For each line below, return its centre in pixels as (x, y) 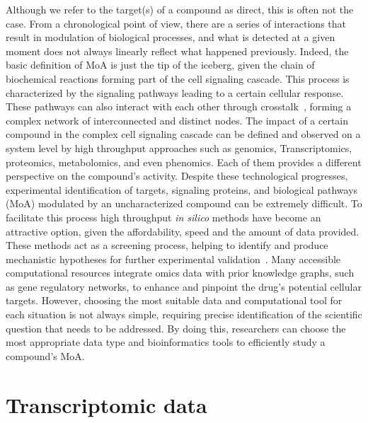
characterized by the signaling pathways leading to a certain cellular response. (175, 92)
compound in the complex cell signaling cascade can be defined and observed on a (183, 134)
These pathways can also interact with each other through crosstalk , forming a (179, 106)
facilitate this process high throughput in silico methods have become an (163, 217)
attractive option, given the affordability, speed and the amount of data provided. (183, 231)
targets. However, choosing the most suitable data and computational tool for (174, 300)
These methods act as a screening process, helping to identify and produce (167, 245)
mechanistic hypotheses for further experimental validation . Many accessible (173, 259)
